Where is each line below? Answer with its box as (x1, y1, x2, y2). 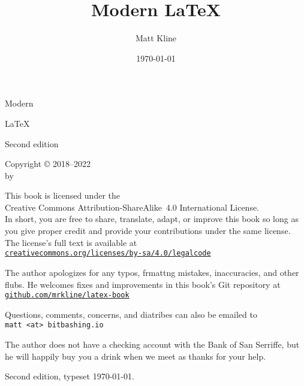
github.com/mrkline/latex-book (5, 291, 130, 300)
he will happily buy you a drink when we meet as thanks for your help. (5, 349, 266, 362)
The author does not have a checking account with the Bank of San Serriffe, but (5, 338, 300, 350)
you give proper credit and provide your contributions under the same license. (5, 224, 291, 237)
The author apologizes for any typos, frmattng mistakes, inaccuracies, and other (5, 266, 299, 278)
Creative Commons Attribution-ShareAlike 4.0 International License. (5, 200, 260, 213)
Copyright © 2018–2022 (5, 157, 91, 170)
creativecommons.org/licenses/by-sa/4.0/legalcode (5, 249, 211, 258)
